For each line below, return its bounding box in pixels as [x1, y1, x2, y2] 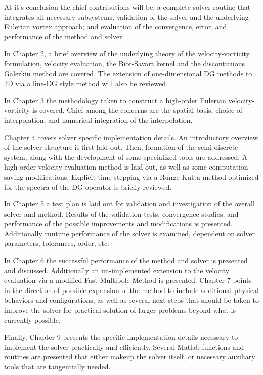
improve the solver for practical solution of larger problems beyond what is [4, 305, 236, 315]
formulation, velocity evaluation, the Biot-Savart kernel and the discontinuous [4, 58, 245, 68]
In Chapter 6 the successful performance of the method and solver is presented [4, 255, 248, 266]
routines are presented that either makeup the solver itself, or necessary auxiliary [4, 351, 255, 362]
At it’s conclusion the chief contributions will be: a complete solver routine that [4, 2, 251, 12]
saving [4, 171, 24, 182]
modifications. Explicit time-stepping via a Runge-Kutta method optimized [25, 171, 259, 182]
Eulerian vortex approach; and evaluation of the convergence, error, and [4, 21, 227, 32]
